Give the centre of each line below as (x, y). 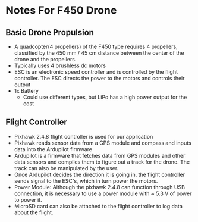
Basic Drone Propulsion (50, 32)
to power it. (28, 199)
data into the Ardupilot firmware (53, 149)
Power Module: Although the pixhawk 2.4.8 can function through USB (100, 187)
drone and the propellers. (45, 59)
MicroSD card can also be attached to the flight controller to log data (98, 206)
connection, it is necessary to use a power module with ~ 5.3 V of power (103, 193)
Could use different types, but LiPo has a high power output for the (105, 97)
